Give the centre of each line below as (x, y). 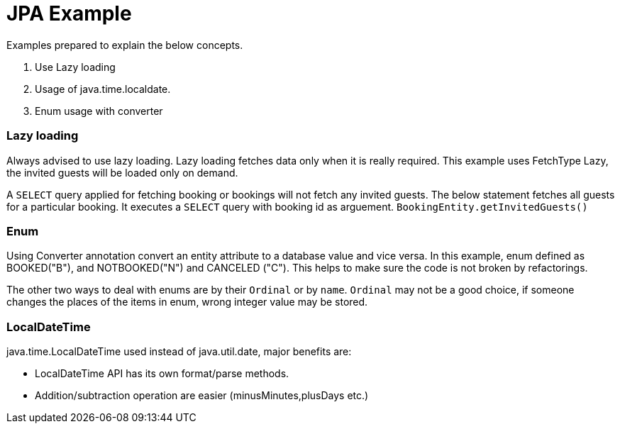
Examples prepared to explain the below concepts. (125, 45)
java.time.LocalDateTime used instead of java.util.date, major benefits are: (179, 351)
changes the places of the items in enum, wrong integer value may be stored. (187, 302)
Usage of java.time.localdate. (103, 89)
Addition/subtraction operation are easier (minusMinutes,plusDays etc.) (202, 395)
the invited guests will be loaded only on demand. (122, 172)
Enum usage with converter (99, 111)
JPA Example (69, 13)
